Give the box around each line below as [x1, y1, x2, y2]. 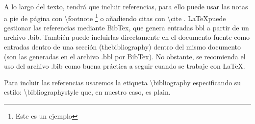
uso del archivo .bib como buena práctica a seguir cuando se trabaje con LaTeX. [4, 61, 245, 71]
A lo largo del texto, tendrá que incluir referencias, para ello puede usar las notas [4, 1, 248, 11]
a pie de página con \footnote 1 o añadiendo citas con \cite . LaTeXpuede [4, 11, 226, 23]
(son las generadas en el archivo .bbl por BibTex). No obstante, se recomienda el [4, 51, 246, 61]
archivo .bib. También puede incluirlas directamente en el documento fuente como [4, 32, 250, 42]
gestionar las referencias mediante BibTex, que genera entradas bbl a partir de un [4, 22, 249, 32]
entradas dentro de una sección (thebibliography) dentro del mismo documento [4, 42, 241, 52]
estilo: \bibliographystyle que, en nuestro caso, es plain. [4, 87, 171, 97]
